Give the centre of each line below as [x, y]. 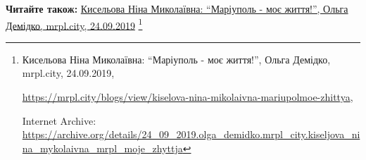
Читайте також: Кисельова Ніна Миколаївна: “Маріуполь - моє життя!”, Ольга [177, 8]
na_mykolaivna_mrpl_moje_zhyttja [102, 148]
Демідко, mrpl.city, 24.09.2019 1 [74, 24]
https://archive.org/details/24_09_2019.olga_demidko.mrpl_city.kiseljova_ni [191, 134]
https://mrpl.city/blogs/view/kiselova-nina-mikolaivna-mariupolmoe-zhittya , [188, 97]
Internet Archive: [59, 120]
